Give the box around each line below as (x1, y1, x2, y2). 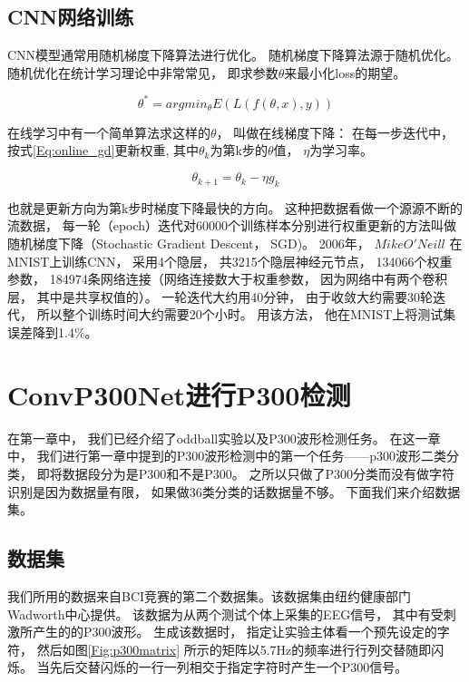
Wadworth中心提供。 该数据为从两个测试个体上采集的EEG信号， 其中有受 (7, 604, 444, 623)
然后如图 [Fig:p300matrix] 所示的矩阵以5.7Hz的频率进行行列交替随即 (36, 639, 432, 658)
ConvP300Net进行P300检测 (7, 375, 351, 413)
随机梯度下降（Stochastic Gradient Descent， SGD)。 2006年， (7, 234, 370, 253)
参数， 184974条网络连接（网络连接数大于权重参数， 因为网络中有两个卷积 (7, 269, 448, 288)
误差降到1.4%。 (7, 323, 98, 342)
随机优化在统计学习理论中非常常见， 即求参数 (7, 63, 278, 82)
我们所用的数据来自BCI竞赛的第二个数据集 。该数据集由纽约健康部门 (7, 586, 412, 605)
